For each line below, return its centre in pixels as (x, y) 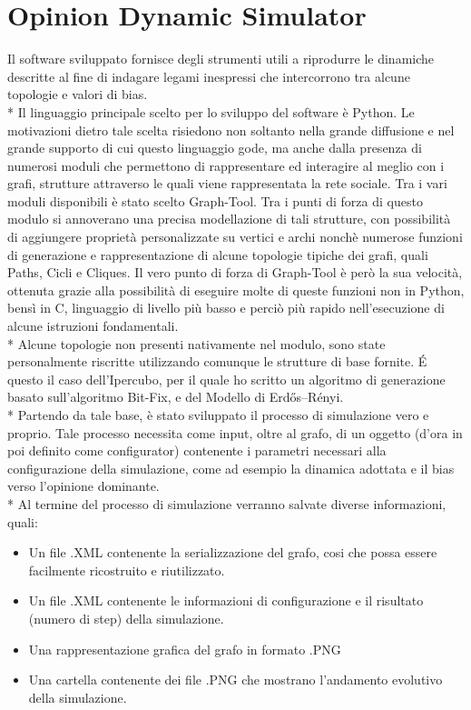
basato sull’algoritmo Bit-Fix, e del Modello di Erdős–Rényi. (176, 397)
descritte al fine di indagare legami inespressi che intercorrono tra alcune (209, 76)
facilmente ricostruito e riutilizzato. (127, 570)
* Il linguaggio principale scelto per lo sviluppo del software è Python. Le (211, 111)
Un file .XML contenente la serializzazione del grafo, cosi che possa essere (233, 552)
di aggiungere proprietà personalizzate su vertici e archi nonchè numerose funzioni (235, 237)
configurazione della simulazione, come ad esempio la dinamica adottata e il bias (231, 468)
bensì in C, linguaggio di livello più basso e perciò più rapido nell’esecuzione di (226, 308)
